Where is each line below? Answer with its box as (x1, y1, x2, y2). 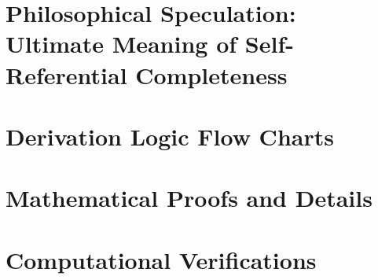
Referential (6, 58, 127, 90)
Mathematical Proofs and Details (6, 182, 372, 214)
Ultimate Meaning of (6, 28, 237, 60)
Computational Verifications (6, 243, 317, 275)
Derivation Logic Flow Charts (6, 120, 334, 152)
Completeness (135, 58, 288, 90)
